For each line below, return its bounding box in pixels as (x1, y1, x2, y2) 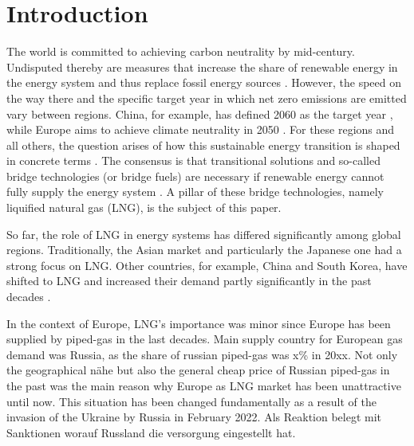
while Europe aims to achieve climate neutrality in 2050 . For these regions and (6, 121, 395, 138)
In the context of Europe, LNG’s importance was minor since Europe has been (6, 315, 391, 331)
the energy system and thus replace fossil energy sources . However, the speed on (6, 74, 402, 91)
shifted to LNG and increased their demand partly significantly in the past (6, 272, 372, 289)
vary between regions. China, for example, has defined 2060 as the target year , (6, 105, 393, 122)
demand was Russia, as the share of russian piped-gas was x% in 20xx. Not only (6, 346, 398, 362)
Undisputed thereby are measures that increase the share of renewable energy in (6, 58, 398, 75)
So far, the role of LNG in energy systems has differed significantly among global (6, 225, 401, 242)
